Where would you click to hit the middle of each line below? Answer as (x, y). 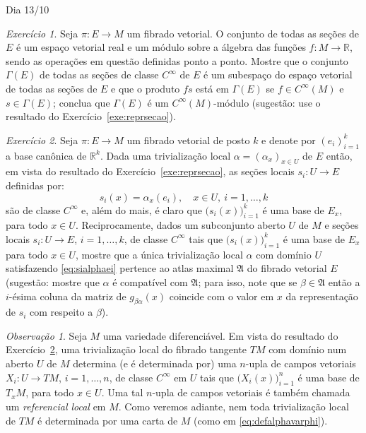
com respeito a (61, 312)
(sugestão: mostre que (53, 281)
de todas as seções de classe (99, 75)
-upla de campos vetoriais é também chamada (251, 392)
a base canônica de (46, 155)
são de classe (33, 209)
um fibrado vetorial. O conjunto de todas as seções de (243, 33)
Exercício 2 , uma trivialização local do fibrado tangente (126, 349)
